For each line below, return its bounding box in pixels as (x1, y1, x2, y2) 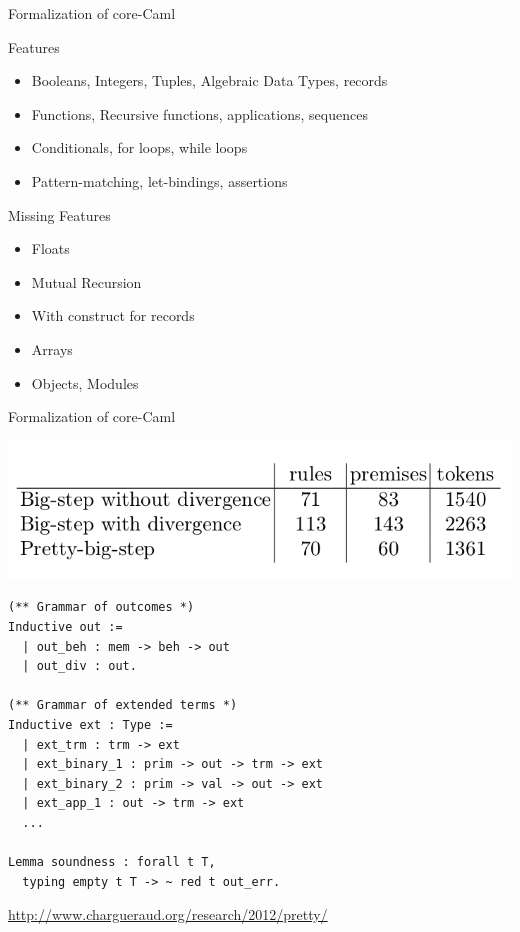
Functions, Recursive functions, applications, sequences (31, 103, 368, 124)
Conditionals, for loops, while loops (31, 137, 248, 158)
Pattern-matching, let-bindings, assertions (31, 170, 288, 191)
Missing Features (8, 204, 111, 225)
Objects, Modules (31, 372, 139, 393)
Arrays (31, 338, 73, 359)
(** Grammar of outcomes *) (8, 600, 195, 615)
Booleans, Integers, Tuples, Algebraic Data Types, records (31, 70, 388, 91)
